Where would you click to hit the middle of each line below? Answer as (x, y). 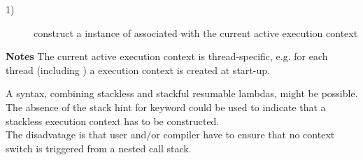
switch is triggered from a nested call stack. (99, 148)
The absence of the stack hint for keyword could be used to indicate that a (166, 107)
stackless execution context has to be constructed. (113, 121)
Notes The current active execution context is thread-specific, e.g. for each (167, 56)
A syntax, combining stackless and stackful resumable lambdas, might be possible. (182, 93)
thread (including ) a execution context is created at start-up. (138, 70)
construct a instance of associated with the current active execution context (196, 32)
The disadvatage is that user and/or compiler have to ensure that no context (170, 134)
